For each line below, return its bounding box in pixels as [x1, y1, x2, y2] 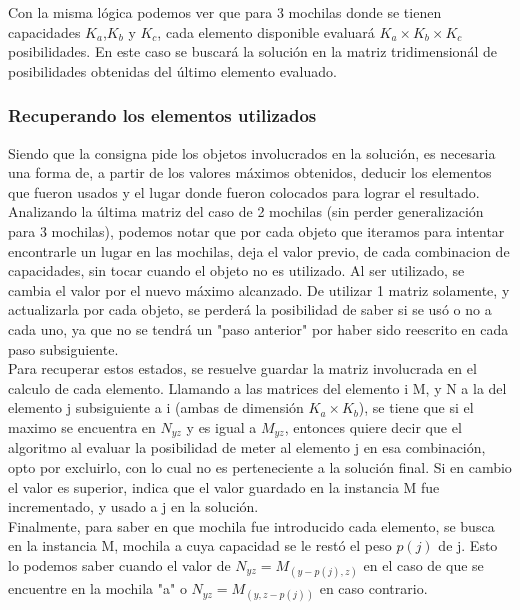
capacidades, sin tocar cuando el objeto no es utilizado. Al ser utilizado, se [8, 260, 465, 281]
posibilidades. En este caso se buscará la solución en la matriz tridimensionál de [8, 41, 497, 62]
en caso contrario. [319, 578, 428, 599]
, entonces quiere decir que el [284, 416, 462, 437]
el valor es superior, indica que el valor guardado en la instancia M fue [8, 476, 440, 497]
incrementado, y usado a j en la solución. [8, 496, 259, 517]
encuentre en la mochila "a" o [8, 578, 187, 599]
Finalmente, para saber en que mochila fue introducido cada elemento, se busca [8, 515, 495, 536]
